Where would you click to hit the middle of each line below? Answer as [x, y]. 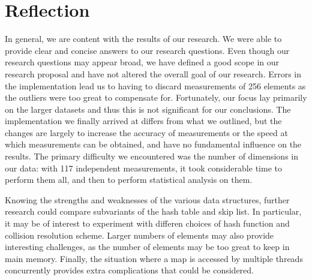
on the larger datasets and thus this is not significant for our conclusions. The [148, 109]
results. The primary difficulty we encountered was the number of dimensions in [152, 156]
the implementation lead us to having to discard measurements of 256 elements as [155, 85]
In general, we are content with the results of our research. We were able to [143, 39]
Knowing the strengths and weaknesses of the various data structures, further [147, 199]
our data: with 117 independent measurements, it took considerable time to [143, 168]
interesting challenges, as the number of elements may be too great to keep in [147, 247]
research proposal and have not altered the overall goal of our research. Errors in [153, 73]
